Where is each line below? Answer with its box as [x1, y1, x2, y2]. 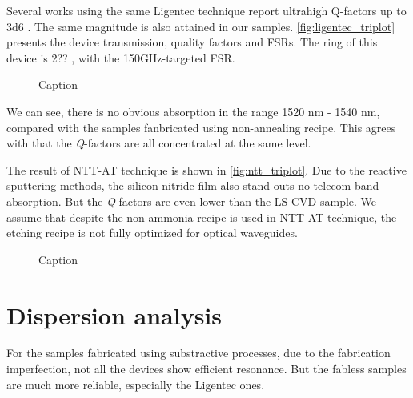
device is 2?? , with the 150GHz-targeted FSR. [6, 49, 235, 66]
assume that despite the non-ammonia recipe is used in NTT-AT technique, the [6, 208, 397, 225]
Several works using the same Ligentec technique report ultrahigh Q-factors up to [6, 2, 407, 18]
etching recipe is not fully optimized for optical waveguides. [6, 224, 298, 241]
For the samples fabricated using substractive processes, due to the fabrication [6, 344, 391, 361]
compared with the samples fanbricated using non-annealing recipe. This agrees [6, 119, 396, 135]
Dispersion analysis [6, 298, 222, 331]
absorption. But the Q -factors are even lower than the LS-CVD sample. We [6, 192, 377, 209]
